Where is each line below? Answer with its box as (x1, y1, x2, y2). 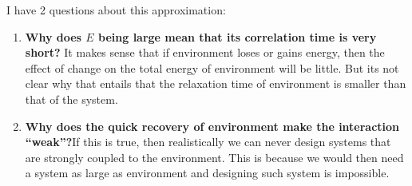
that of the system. (25, 90, 118, 107)
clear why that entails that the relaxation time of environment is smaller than (25, 75, 406, 92)
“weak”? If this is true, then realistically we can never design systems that (25, 133, 391, 150)
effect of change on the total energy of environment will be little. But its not (25, 59, 399, 76)
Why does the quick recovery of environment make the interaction (25, 117, 400, 134)
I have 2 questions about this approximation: (6, 2, 226, 18)
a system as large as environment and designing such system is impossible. (25, 164, 390, 181)
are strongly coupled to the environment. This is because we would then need (25, 148, 404, 165)
